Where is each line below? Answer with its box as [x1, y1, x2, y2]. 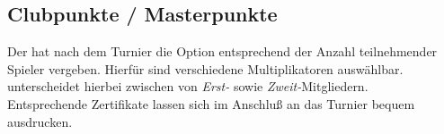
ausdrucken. [7, 112, 73, 130]
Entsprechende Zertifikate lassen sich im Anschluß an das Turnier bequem [7, 94, 415, 113]
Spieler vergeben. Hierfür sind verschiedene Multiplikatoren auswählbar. [7, 59, 404, 78]
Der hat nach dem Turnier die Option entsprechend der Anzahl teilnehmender [7, 42, 438, 61]
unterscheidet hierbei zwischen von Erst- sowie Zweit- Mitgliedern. [7, 77, 369, 96]
